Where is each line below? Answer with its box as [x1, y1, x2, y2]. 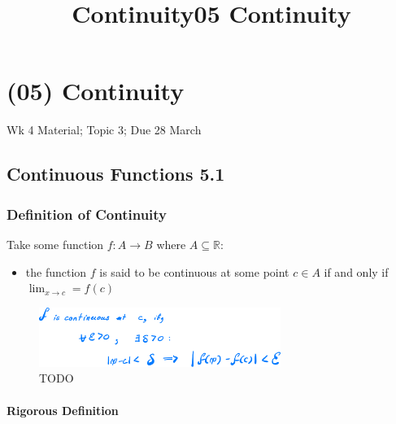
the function [25, 263, 87, 280]
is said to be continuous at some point [99, 263, 289, 280]
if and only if [324, 263, 389, 280]
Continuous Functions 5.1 [7, 161, 225, 186]
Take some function [7, 235, 104, 252]
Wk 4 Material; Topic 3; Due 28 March [7, 121, 202, 138]
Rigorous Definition [7, 401, 119, 418]
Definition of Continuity [7, 203, 168, 224]
